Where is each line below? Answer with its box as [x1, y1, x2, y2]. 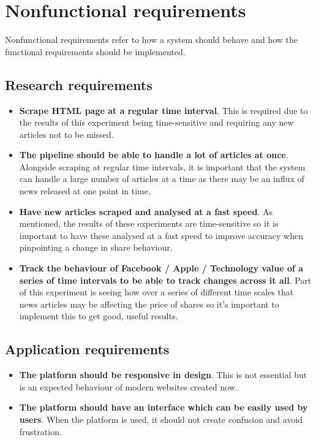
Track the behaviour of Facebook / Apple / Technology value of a [19, 262, 304, 275]
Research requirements [5, 75, 152, 94]
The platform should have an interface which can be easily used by [19, 401, 308, 414]
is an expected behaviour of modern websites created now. [19, 380, 238, 393]
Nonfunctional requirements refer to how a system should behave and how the [5, 33, 298, 46]
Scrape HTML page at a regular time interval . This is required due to [19, 104, 308, 116]
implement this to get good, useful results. [19, 309, 178, 322]
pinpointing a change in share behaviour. [19, 241, 173, 254]
